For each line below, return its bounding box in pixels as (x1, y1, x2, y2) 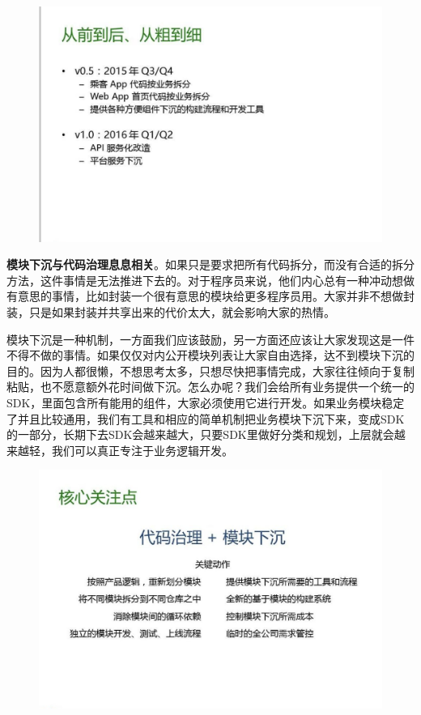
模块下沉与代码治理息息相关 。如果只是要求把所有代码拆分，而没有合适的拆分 (6, 256, 415, 273)
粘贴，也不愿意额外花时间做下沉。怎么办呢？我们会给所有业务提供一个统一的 (6, 378, 415, 395)
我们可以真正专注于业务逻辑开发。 (51, 441, 233, 458)
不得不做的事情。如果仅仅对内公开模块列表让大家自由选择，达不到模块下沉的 (6, 347, 415, 364)
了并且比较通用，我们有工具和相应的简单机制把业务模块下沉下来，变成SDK (6, 410, 405, 427)
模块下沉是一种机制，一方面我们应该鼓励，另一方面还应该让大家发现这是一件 (6, 330, 415, 347)
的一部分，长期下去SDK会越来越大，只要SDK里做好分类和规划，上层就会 (6, 426, 394, 443)
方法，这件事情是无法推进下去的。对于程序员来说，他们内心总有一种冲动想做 (6, 271, 415, 288)
